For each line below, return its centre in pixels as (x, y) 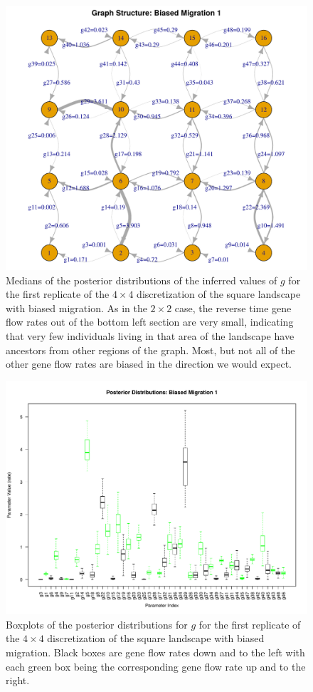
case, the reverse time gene (233, 308)
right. (18, 680)
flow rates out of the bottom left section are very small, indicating (150, 322)
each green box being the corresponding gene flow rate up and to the (156, 666)
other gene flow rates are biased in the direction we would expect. (149, 364)
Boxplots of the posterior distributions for (97, 624)
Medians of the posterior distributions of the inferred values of (142, 280)
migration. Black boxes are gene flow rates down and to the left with (155, 652)
